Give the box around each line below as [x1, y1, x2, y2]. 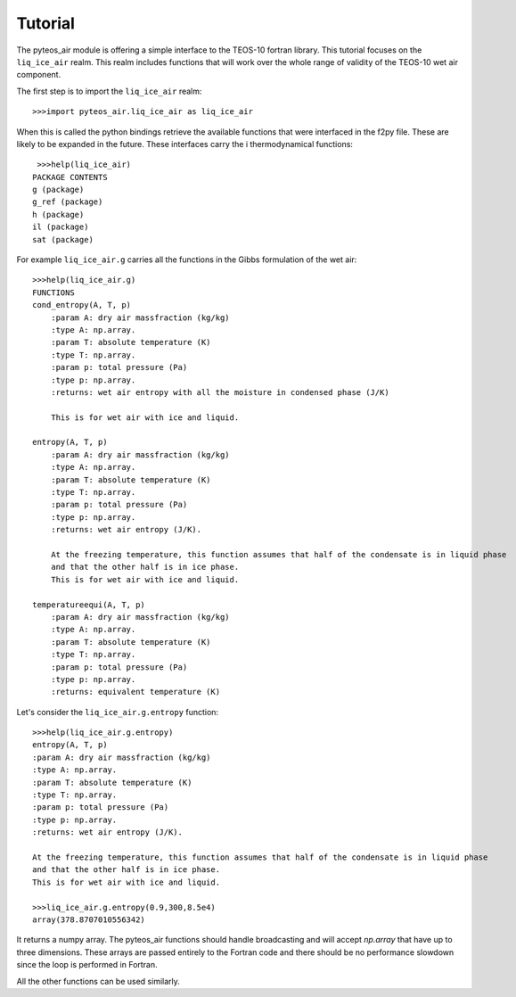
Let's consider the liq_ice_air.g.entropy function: [16, 706, 218, 717]
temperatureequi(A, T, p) [32, 599, 146, 610]
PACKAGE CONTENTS [32, 172, 108, 182]
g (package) [32, 185, 85, 195]
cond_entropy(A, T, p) [32, 300, 132, 310]
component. [16, 70, 61, 80]
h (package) [32, 210, 85, 219]
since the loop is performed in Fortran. [16, 960, 158, 970]
